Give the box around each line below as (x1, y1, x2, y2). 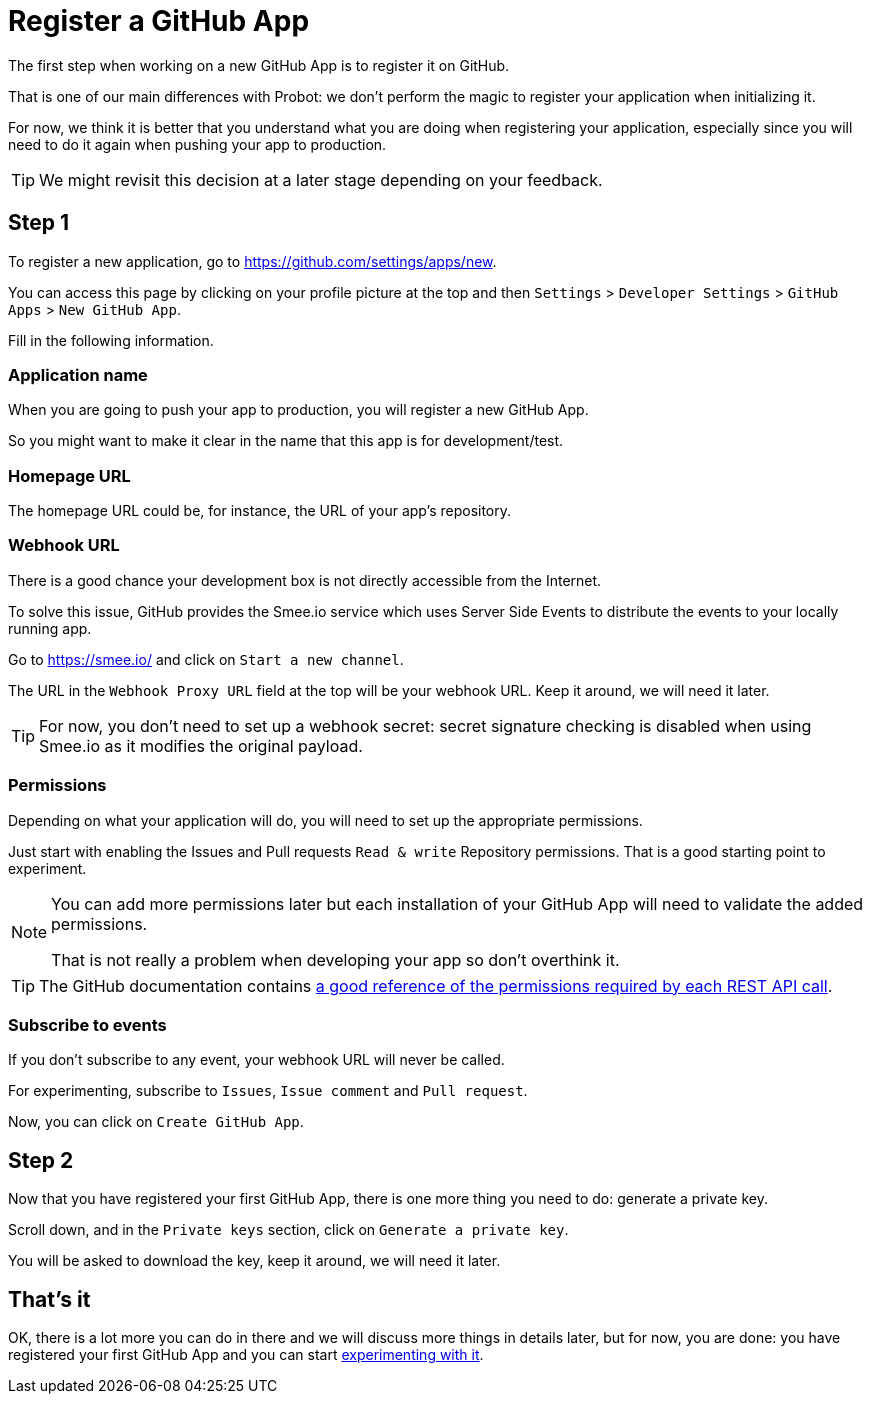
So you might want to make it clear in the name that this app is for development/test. (8, 432, 564, 450)
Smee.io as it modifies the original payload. (39, 735, 363, 756)
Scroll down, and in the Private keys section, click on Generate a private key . (8, 1221, 569, 1239)
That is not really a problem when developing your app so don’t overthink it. (51, 949, 620, 970)
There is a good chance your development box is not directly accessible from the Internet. (8, 571, 602, 589)
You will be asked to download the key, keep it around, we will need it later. (8, 1252, 501, 1270)
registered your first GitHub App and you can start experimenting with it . (8, 1346, 484, 1364)
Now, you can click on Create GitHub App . (8, 1113, 304, 1131)
